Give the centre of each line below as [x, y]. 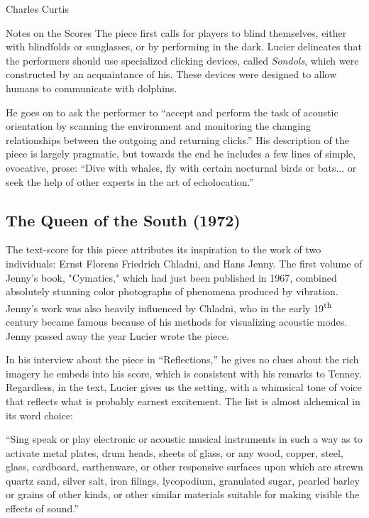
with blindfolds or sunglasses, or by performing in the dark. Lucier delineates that [184, 46]
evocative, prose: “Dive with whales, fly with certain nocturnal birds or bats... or [181, 167]
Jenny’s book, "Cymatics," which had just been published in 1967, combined [171, 277]
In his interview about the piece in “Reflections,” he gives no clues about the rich [182, 359]
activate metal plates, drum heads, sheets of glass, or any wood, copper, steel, [175, 452]
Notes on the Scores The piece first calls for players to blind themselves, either [176, 32]
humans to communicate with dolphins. [92, 88]
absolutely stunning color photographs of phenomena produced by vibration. [172, 291]
